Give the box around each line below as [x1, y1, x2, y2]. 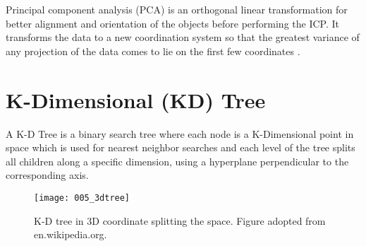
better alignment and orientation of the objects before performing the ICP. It [6, 16, 340, 30]
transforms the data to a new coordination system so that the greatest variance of [6, 30, 360, 45]
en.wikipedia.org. [34, 227, 107, 242]
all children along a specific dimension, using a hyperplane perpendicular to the [6, 153, 349, 168]
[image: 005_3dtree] [34, 192, 130, 203]
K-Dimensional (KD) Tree [6, 85, 266, 114]
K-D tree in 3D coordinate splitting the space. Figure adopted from [34, 213, 326, 228]
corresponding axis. [6, 168, 89, 182]
